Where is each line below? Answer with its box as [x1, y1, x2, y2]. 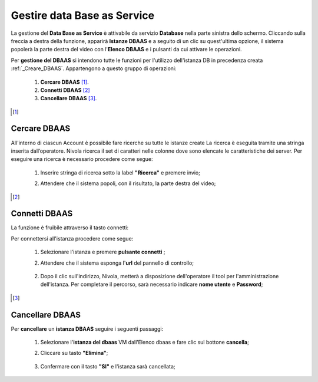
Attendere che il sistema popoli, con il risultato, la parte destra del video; [40, 180, 216, 187]
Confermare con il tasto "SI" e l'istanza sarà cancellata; [40, 363, 175, 370]
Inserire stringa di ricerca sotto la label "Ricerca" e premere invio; [40, 169, 200, 176]
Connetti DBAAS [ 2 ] [40, 86, 91, 94]
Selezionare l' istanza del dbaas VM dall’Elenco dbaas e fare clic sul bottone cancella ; [40, 339, 250, 346]
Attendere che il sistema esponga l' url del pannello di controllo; [40, 259, 194, 266]
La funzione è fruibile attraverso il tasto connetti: [11, 224, 129, 231]
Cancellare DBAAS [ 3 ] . [40, 95, 97, 102]
